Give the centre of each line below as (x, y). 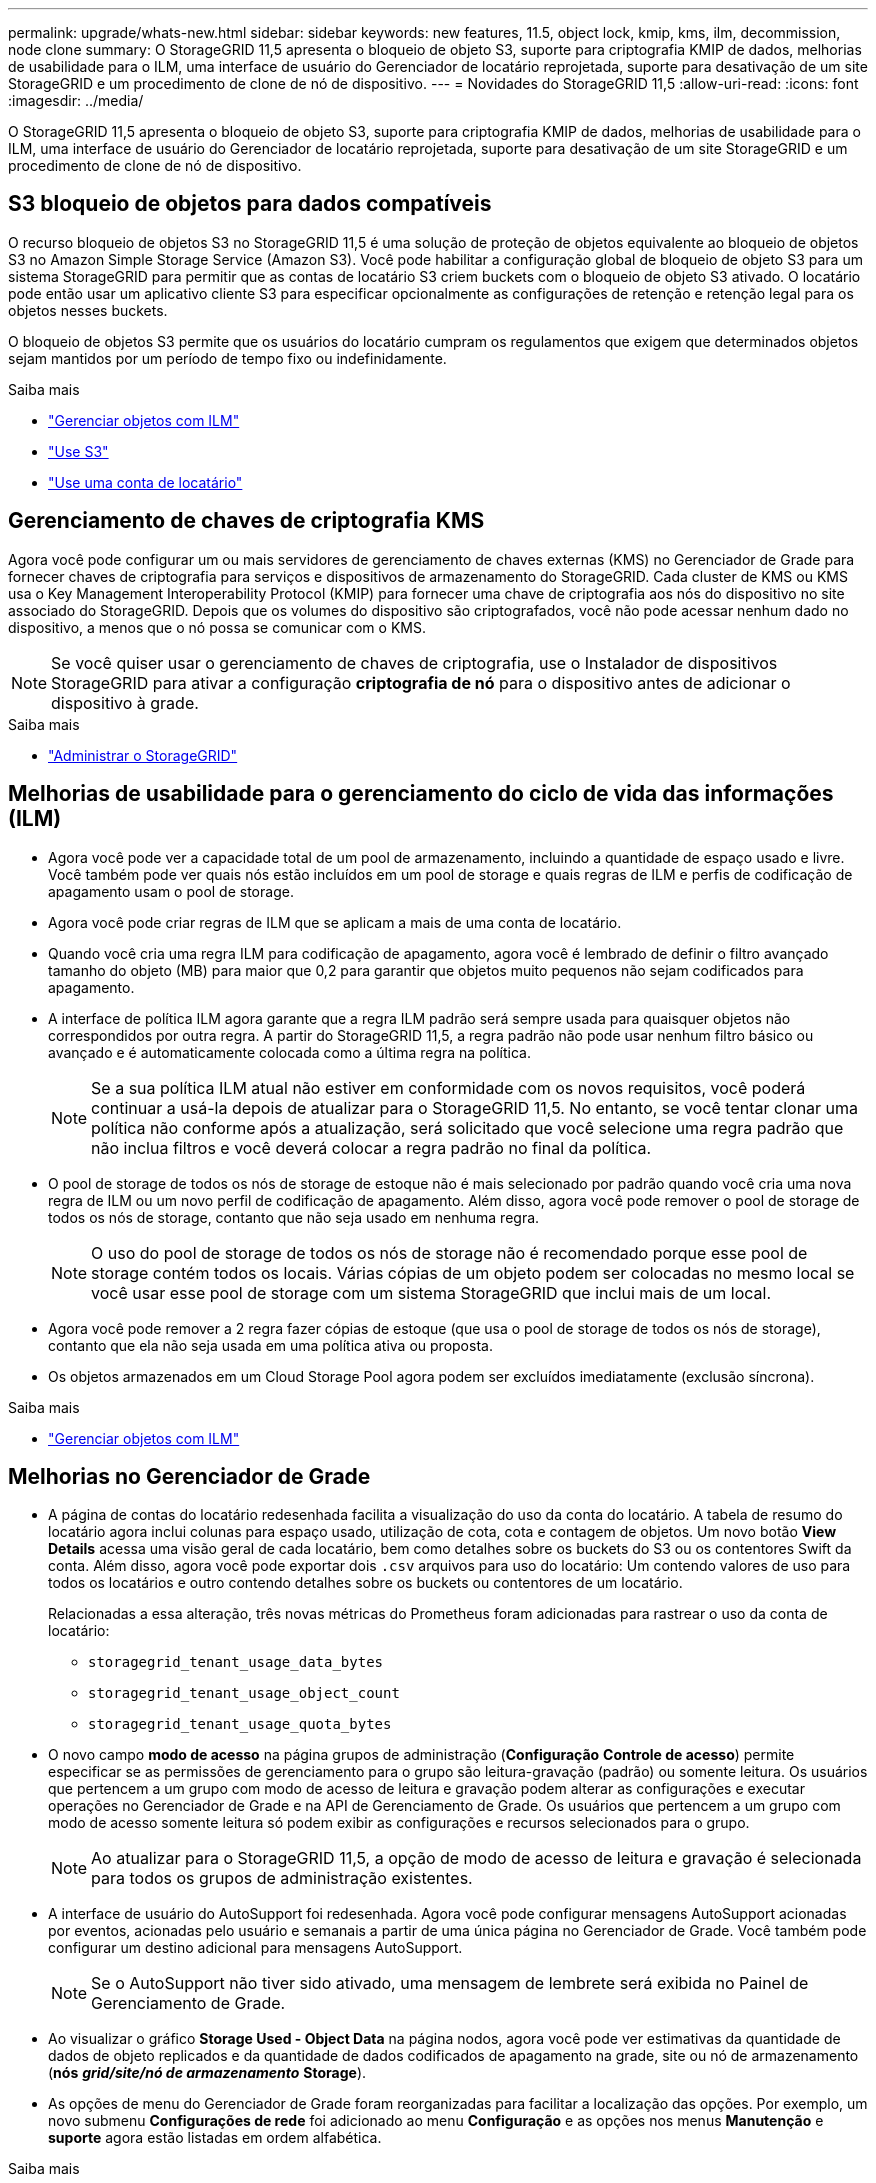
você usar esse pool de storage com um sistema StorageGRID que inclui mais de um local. (431, 1292)
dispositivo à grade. (125, 702)
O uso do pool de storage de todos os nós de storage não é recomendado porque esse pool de (449, 1252)
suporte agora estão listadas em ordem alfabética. (215, 2138)
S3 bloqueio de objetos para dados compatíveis (250, 204)
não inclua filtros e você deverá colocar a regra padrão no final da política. (371, 1147)
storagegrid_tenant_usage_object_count (244, 1693)
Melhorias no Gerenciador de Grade (189, 1476)
